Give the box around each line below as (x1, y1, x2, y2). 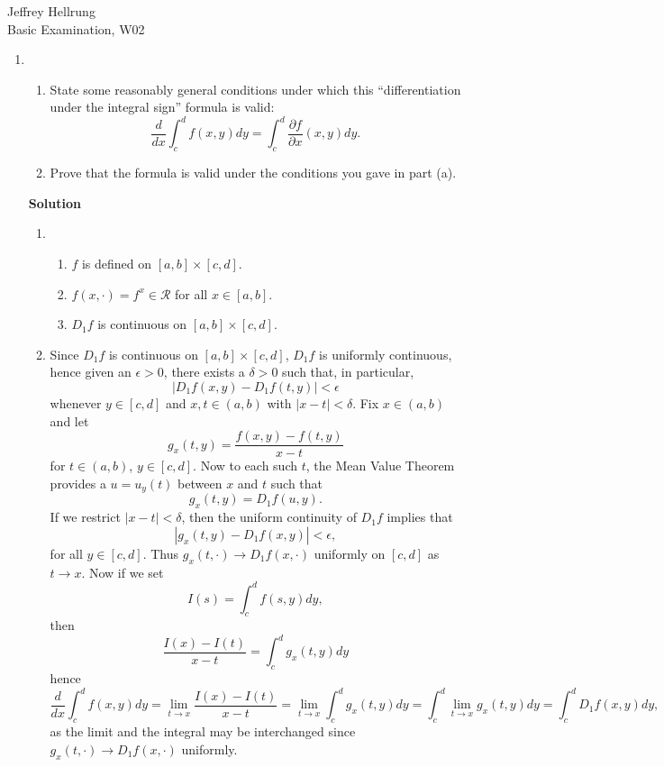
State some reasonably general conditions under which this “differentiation (50, 79, 461, 98)
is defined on (81, 254, 152, 273)
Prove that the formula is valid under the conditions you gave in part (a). (50, 163, 457, 182)
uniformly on (314, 543, 386, 562)
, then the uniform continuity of (181, 507, 357, 526)
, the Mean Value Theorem (305, 456, 455, 475)
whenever (50, 394, 102, 413)
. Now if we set (81, 562, 164, 581)
